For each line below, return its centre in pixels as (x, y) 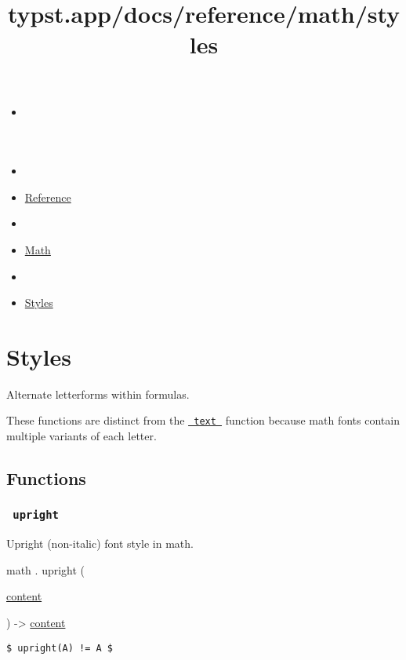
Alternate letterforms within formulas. (98, 394)
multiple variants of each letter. (82, 436)
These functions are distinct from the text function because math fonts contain (203, 420)
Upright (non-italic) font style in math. (100, 543)
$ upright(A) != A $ (60, 648)
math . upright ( (46, 569)
